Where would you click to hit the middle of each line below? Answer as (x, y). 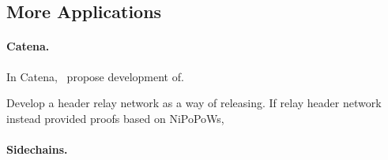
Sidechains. (37, 149)
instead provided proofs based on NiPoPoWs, (115, 118)
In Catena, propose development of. (95, 76)
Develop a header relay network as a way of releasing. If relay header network (194, 103)
